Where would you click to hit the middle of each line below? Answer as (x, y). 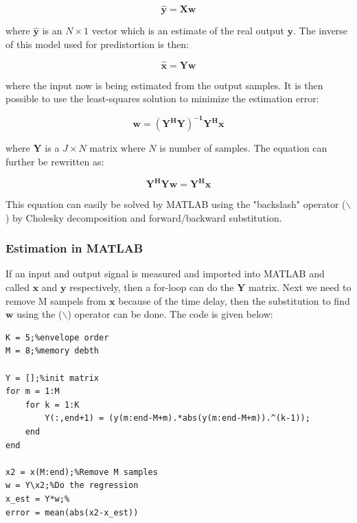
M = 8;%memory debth (53, 351)
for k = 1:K (52, 405)
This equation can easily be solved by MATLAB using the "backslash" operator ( (176, 204)
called (18, 287)
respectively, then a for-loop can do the (152, 287)
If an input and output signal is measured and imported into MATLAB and (165, 274)
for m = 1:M (33, 392)
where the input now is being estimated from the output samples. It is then (164, 85)
